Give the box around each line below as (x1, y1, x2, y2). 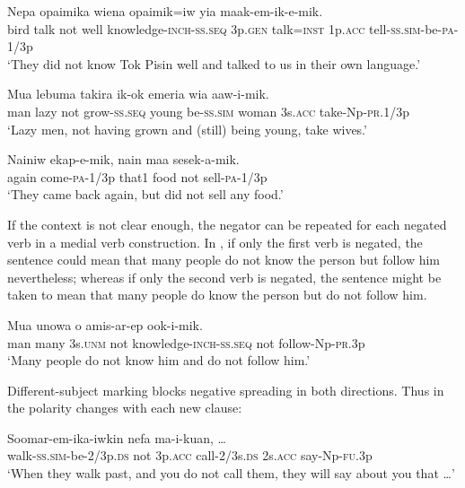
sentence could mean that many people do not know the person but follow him (7, 250, 441, 269)
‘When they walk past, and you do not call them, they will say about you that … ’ (7, 464, 455, 483)
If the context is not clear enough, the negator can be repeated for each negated (7, 214, 447, 233)
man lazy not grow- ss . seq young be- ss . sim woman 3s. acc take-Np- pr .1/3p (7, 101, 409, 120)
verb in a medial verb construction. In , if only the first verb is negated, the (7, 232, 423, 251)
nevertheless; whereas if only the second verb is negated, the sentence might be (7, 267, 442, 286)
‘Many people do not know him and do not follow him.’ (7, 351, 311, 370)
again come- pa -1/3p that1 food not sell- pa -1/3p (7, 167, 268, 186)
